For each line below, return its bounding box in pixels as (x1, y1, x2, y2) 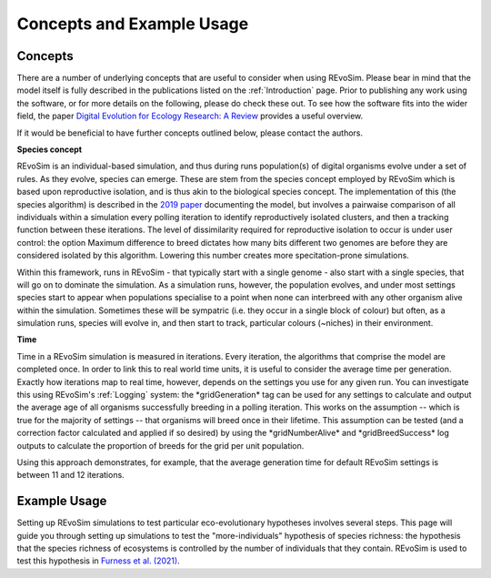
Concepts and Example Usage (16, 14, 249, 34)
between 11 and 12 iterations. (16, 470, 125, 481)
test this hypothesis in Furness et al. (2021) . (16, 555, 181, 566)
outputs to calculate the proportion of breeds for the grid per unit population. (16, 440, 305, 451)
